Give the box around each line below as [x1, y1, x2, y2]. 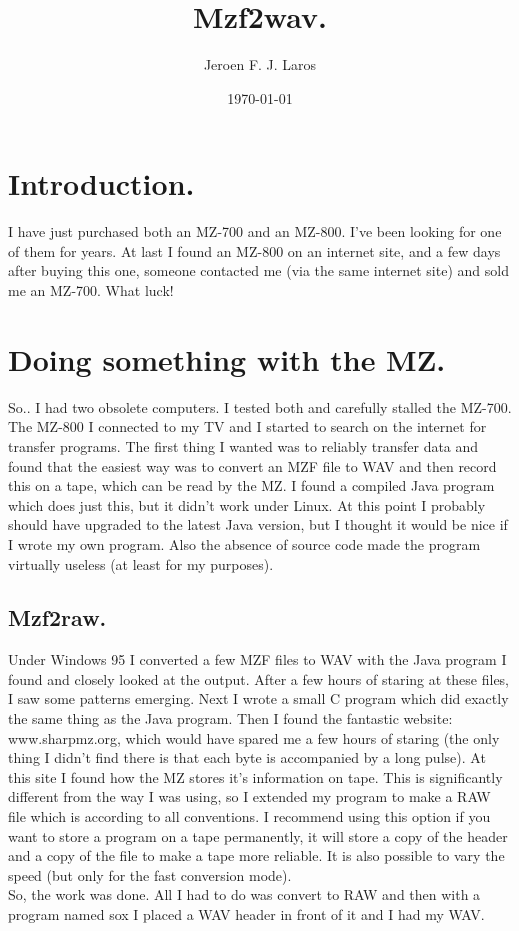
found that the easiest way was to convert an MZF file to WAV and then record [8, 455, 497, 476]
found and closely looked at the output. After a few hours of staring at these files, [8, 668, 510, 689]
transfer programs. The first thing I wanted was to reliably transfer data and [8, 435, 479, 456]
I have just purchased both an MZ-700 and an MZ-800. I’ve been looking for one [8, 221, 502, 242]
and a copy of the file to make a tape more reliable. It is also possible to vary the [8, 845, 505, 866]
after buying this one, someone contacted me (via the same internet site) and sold [8, 260, 509, 281]
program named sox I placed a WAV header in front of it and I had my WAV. [8, 904, 485, 925]
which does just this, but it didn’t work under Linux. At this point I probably [8, 494, 486, 515]
